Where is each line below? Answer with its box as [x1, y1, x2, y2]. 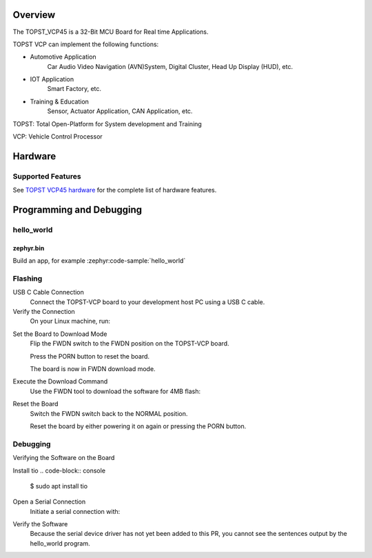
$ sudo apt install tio [30, 481, 88, 490]
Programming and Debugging [12, 204, 143, 215]
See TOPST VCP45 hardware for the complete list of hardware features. [12, 186, 217, 195]
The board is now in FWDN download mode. [30, 365, 156, 373]
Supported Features [12, 171, 82, 181]
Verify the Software [12, 520, 68, 528]
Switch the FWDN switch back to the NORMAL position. [30, 409, 188, 417]
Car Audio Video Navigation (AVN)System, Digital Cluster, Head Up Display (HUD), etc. [47, 62, 293, 70]
